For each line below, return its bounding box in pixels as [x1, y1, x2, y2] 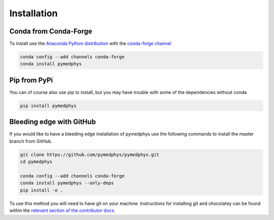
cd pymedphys [20, 159, 53, 165]
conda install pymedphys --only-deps [20, 180, 114, 186]
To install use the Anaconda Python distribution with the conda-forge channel [9, 41, 172, 47]
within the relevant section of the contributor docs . [9, 207, 116, 213]
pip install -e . [20, 187, 63, 193]
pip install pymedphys [20, 103, 77, 109]
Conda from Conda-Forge [9, 27, 92, 36]
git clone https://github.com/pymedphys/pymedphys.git [20, 151, 159, 158]
